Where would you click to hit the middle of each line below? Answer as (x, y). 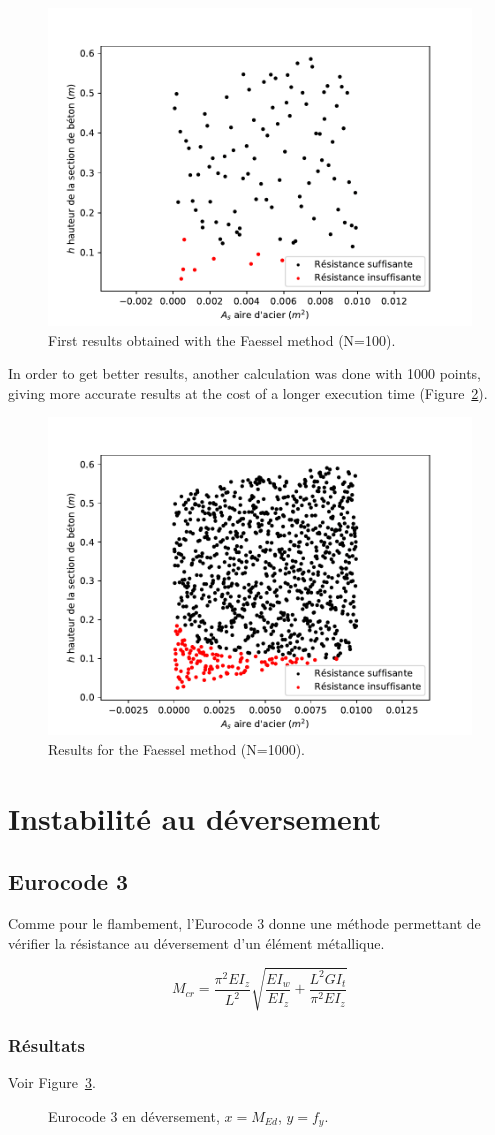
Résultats (47, 1044)
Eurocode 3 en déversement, (134, 1115)
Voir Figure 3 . (52, 1082)
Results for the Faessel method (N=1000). (176, 748)
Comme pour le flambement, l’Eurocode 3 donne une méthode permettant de (244, 923)
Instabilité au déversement (195, 817)
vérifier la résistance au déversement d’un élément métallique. (196, 942)
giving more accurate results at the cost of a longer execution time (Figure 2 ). (248, 392)
